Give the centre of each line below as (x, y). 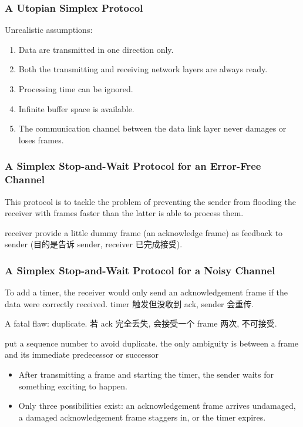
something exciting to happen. (73, 386)
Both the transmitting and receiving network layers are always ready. (143, 69)
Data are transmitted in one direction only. (96, 49)
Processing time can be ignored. (76, 89)
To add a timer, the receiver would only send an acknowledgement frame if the (147, 292)
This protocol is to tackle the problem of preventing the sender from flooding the (150, 201)
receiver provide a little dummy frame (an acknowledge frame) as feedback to (144, 232)
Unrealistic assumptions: (49, 30)
